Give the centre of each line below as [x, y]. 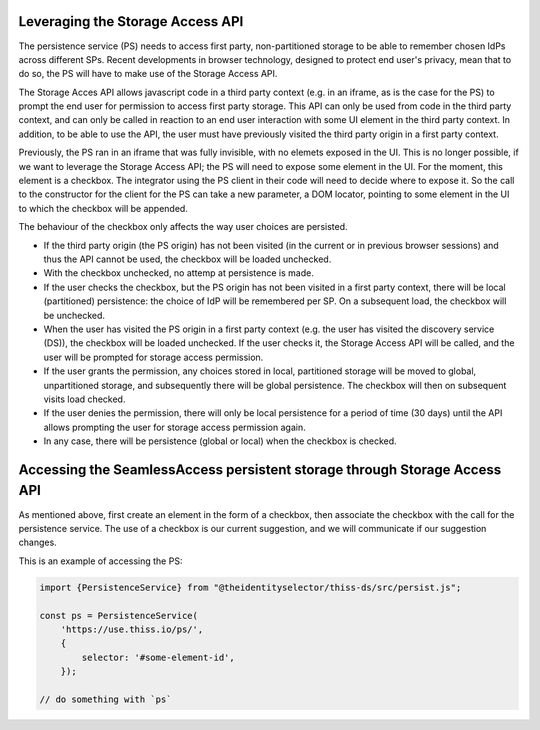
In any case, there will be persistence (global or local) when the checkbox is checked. [220, 441]
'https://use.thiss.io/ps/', [132, 629]
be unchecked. [74, 315]
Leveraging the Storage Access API [131, 21]
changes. [37, 542]
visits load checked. [84, 399]
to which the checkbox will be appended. [103, 208]
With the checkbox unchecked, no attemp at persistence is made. [178, 273]
